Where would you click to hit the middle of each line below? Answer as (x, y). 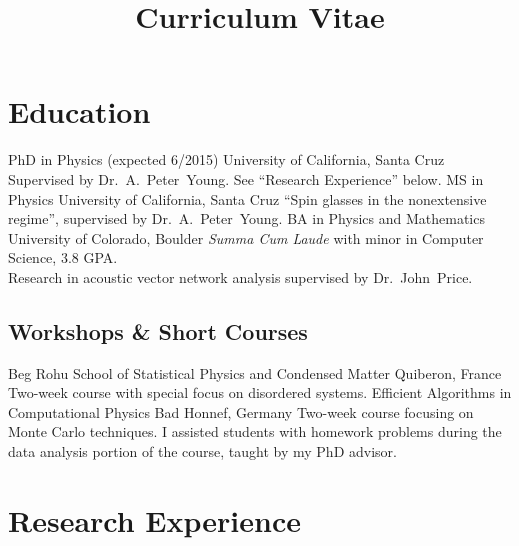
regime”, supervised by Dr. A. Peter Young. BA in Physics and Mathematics (246, 218)
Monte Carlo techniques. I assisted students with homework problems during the (255, 431)
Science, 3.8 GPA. (63, 257)
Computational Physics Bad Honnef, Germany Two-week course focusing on (241, 411)
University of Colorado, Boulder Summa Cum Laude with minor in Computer (246, 237)
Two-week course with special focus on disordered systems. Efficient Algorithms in (260, 392)
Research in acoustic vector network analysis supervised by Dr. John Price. (240, 276)
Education (79, 111)
